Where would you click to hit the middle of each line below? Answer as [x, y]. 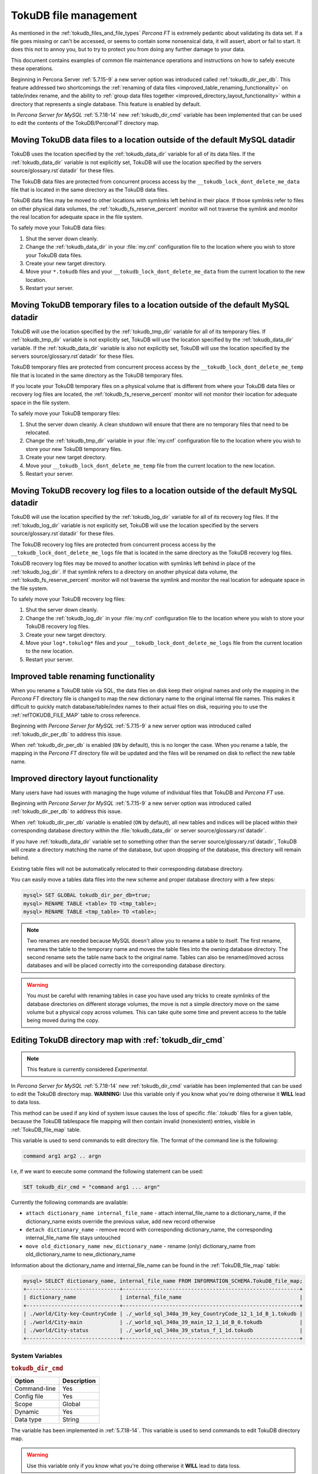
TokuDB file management [74, 15]
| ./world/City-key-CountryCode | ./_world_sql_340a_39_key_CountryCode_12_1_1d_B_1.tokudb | [163, 1314]
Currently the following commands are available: [70, 1202]
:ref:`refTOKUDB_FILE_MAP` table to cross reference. [76, 715]
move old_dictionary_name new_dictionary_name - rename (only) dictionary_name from [140, 1246]
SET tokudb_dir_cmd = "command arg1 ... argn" [92, 1187]
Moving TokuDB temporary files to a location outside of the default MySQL [150, 305]
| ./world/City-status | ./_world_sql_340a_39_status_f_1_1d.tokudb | [163, 1330]
